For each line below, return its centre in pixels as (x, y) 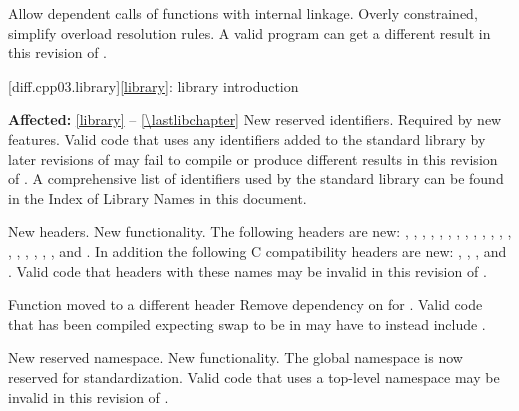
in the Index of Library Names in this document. (157, 197)
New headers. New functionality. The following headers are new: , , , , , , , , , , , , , (260, 231)
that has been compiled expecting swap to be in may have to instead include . (247, 323)
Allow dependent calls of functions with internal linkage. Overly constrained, (243, 13)
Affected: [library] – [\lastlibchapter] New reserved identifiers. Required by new (255, 119)
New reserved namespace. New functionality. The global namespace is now (235, 357)
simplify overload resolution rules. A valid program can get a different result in (249, 32)
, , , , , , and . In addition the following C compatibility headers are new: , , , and (257, 250)
